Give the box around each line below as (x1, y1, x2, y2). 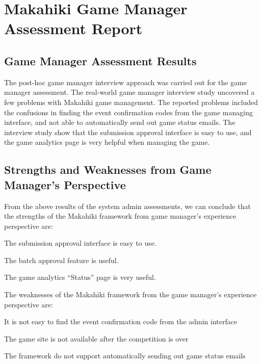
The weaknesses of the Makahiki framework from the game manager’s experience (4, 289, 257, 300)
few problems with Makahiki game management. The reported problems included (4, 96, 258, 107)
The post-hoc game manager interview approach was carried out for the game (4, 76, 247, 87)
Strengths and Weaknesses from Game (4, 162, 212, 177)
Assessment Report (4, 18, 143, 39)
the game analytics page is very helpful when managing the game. (4, 137, 210, 147)
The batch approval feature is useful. (4, 254, 119, 265)
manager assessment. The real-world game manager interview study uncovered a (4, 87, 255, 97)
